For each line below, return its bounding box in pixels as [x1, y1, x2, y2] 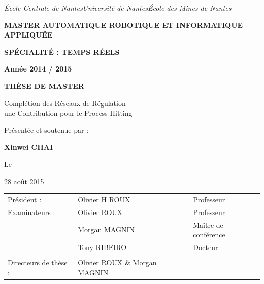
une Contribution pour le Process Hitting [4, 108, 133, 118]
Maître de [193, 219, 223, 230]
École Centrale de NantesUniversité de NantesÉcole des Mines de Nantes [4, 3, 232, 13]
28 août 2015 [4, 175, 44, 186]
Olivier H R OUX [78, 194, 130, 204]
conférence [193, 229, 225, 240]
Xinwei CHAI [4, 141, 53, 152]
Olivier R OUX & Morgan [78, 257, 157, 268]
